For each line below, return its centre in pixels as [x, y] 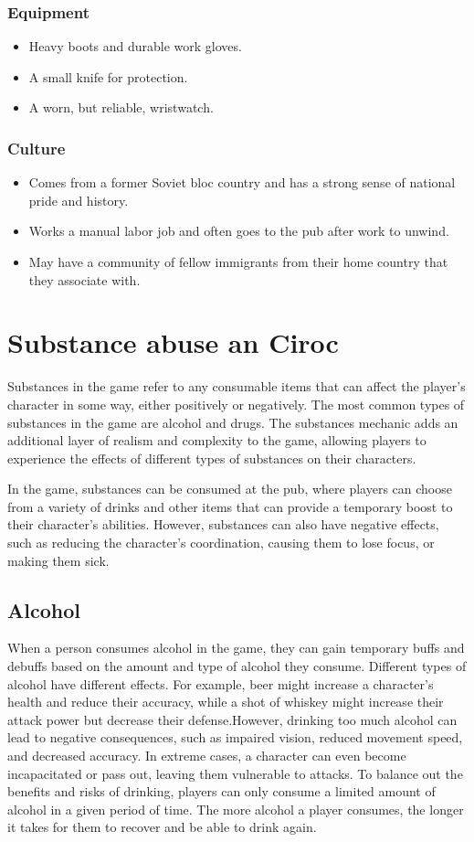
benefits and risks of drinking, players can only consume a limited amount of [221, 791]
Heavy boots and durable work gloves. [135, 46]
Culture [37, 148]
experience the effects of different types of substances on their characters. [212, 458]
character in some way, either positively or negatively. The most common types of [236, 404]
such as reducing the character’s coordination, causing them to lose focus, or [221, 543]
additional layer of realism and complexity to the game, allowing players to [217, 440]
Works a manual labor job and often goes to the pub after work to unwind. [239, 231]
